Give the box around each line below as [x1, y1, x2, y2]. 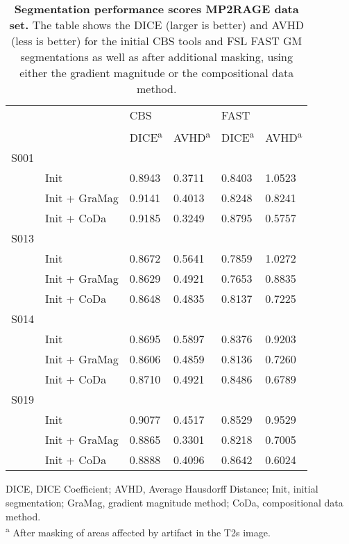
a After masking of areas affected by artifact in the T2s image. [6, 523, 271, 539]
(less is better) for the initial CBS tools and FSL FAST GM [11, 33, 303, 49]
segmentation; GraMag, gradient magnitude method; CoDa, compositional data [6, 495, 343, 509]
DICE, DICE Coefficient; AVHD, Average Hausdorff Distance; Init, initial [6, 481, 318, 496]
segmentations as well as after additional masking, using [20, 49, 293, 65]
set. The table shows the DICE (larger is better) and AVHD [9, 17, 304, 33]
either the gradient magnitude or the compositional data [19, 65, 294, 81]
